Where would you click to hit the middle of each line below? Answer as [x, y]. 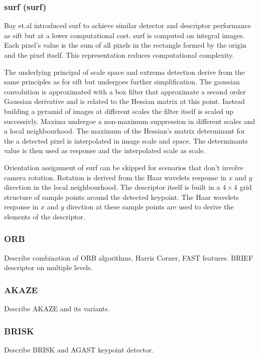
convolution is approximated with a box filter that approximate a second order [125, 91]
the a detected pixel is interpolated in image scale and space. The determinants [126, 140]
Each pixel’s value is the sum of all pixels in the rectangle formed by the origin [125, 45]
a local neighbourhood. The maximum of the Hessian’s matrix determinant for [125, 131]
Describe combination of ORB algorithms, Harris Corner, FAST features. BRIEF [129, 257]
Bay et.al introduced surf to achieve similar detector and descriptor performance [127, 25]
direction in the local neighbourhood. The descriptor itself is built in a [112, 187]
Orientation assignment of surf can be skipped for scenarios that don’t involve [124, 167]
